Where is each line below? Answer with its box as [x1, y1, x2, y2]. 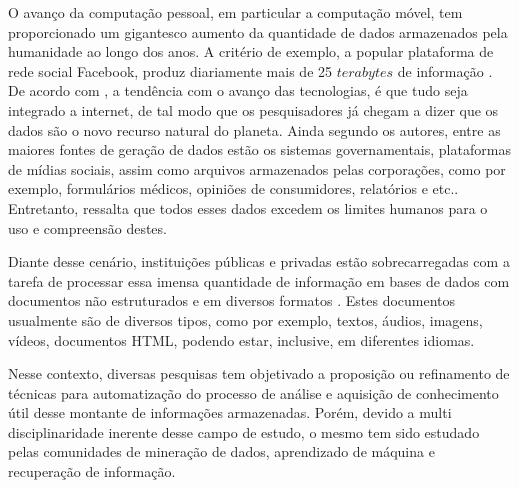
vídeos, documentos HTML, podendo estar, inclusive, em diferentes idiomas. [8, 329, 475, 350]
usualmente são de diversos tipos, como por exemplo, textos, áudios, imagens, [8, 309, 483, 330]
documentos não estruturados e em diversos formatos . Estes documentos [8, 290, 456, 311]
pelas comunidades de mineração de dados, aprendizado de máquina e [8, 441, 435, 462]
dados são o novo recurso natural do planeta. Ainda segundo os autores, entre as [8, 119, 501, 140]
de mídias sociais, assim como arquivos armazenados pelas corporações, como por [8, 158, 506, 179]
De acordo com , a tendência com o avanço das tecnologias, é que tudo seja [8, 80, 468, 101]
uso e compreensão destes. [8, 217, 167, 238]
